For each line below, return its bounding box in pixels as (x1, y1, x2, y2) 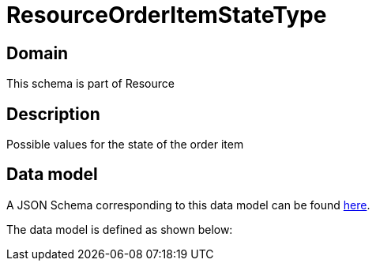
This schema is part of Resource (6, 77, 175, 91)
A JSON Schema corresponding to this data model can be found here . (6, 197, 370, 212)
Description (6, 103, 100, 124)
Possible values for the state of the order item (6, 137, 244, 152)
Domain (6, 43, 69, 63)
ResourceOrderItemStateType (6, 2, 327, 28)
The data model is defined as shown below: (6, 222, 233, 236)
